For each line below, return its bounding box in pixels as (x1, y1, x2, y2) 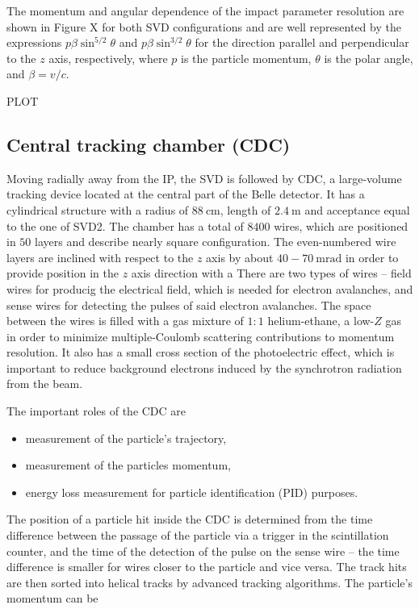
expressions (6, 34, 62, 51)
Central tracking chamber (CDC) (6, 131, 291, 156)
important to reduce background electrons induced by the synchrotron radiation (6, 359, 402, 376)
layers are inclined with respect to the (6, 248, 194, 265)
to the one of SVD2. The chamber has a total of (6, 217, 244, 234)
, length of (220, 201, 271, 218)
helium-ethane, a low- (267, 312, 375, 329)
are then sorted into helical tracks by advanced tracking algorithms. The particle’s (6, 574, 413, 590)
